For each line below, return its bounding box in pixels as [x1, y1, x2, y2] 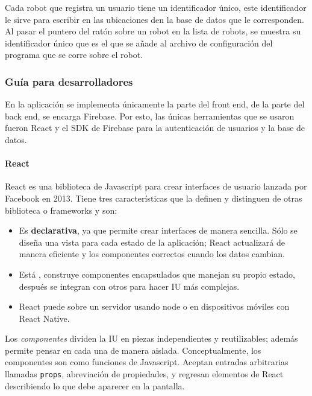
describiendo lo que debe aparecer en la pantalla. [5, 379, 185, 392]
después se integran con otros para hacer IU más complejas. [19, 279, 240, 292]
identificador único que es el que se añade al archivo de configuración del [5, 36, 273, 49]
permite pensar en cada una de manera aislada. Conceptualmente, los [5, 343, 261, 356]
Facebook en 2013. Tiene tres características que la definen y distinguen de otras [5, 191, 302, 204]
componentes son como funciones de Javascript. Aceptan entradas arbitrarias [5, 356, 289, 368]
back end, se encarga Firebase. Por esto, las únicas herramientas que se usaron [5, 109, 295, 122]
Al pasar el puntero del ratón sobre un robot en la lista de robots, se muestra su [5, 25, 301, 37]
